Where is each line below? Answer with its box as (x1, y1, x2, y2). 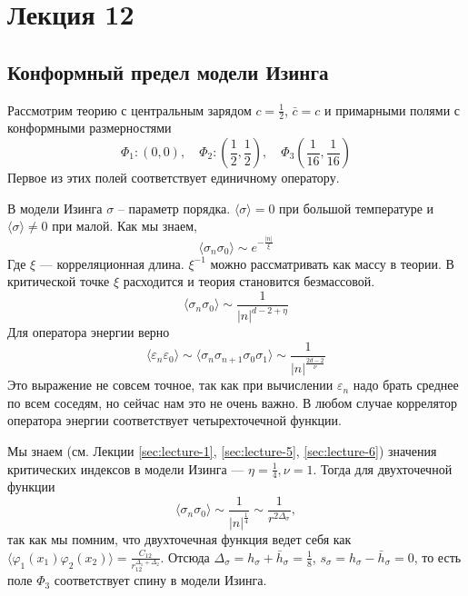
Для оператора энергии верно (7, 323, 170, 342)
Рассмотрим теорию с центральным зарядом (7, 100, 252, 119)
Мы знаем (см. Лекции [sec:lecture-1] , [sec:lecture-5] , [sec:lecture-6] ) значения (7, 441, 437, 460)
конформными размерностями (7, 118, 172, 137)
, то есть (413, 547, 462, 566)
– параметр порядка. (117, 198, 231, 217)
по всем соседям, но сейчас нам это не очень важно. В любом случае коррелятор (7, 392, 457, 412)
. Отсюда (160, 547, 210, 566)
